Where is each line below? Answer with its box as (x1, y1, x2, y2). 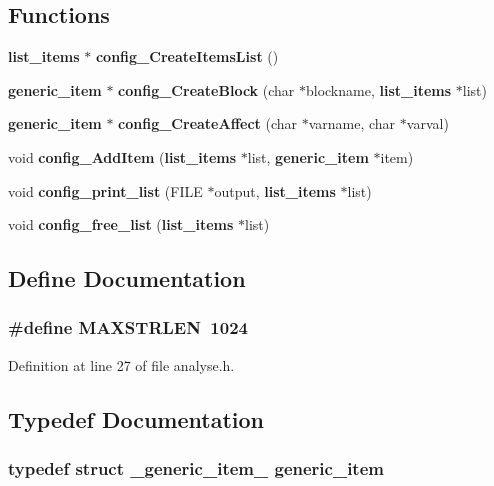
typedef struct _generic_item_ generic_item (8, 456, 384, 481)
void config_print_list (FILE (8, 180, 203, 201)
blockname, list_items (305, 79, 452, 100)
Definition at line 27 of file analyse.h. (8, 354, 235, 375)
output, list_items (214, 180, 336, 201)
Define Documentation (8, 263, 246, 294)
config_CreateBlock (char (118, 79, 295, 100)
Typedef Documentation (8, 403, 264, 434)
